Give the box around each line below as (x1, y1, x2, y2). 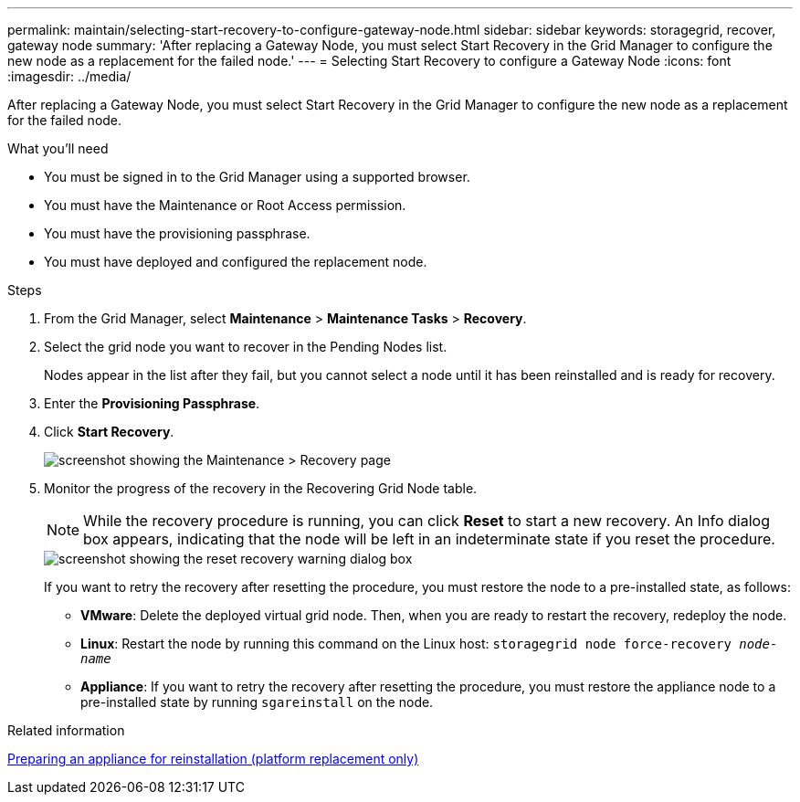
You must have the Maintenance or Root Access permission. (44, 197, 406, 213)
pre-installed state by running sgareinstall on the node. (80, 694, 434, 710)
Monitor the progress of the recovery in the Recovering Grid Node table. (44, 480, 478, 496)
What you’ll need (7, 141, 109, 156)
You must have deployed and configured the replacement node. (44, 254, 427, 269)
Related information (7, 723, 125, 738)
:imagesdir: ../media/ (7, 69, 132, 84)
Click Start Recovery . (44, 424, 174, 439)
